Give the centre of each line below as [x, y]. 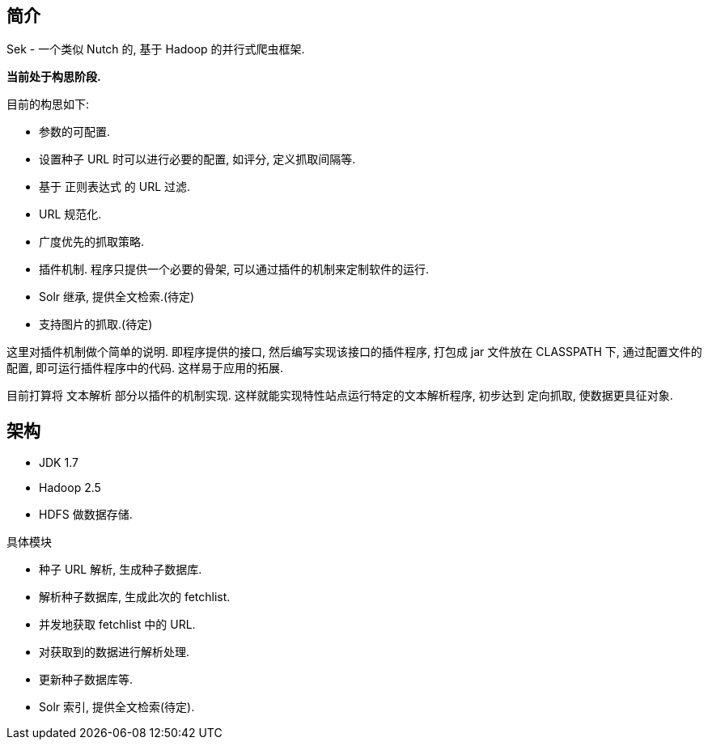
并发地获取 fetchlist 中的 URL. [117, 625]
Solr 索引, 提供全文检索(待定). [117, 707]
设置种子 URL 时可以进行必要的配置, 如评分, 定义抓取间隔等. [197, 159]
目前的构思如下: [48, 104]
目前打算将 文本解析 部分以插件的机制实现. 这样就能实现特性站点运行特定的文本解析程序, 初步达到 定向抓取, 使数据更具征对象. [340, 396]
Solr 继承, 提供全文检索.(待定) [117, 297]
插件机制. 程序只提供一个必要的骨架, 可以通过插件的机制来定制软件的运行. [234, 269]
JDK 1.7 [59, 463]
